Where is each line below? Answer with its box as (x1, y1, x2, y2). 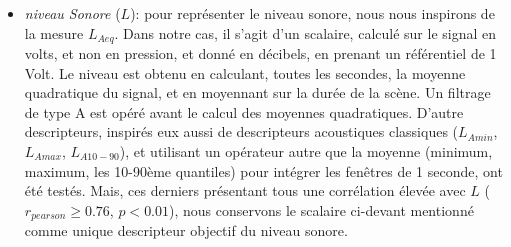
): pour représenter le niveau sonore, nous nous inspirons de (130, 3, 495, 23)
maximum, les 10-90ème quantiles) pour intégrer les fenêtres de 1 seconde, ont (24, 160, 503, 181)
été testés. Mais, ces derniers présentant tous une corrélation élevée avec (24, 180, 466, 201)
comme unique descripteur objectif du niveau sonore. (24, 220, 348, 241)
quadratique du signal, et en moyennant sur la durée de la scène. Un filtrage (24, 82, 491, 103)
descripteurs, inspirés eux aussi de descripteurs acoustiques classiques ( (24, 121, 459, 142)
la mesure (24, 22, 84, 43)
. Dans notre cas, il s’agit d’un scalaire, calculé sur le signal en (114, 22, 497, 43)
